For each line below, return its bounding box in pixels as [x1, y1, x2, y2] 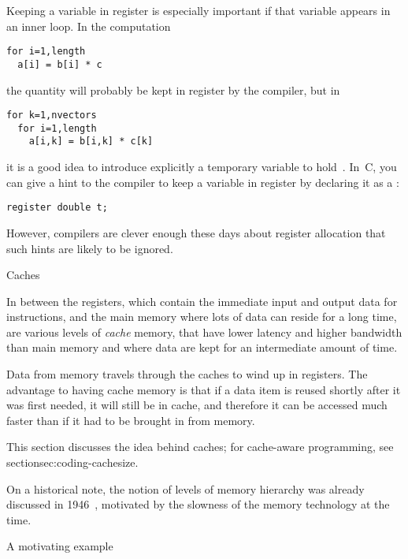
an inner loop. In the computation [6, 17, 171, 34]
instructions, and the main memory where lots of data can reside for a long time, [6, 308, 397, 325]
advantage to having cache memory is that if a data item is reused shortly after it [6, 381, 401, 397]
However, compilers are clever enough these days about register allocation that [6, 224, 386, 240]
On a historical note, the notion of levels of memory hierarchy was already [6, 480, 365, 497]
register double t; [6, 202, 108, 214]
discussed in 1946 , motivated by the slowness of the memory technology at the [6, 496, 390, 512]
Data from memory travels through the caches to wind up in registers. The [6, 366, 368, 382]
